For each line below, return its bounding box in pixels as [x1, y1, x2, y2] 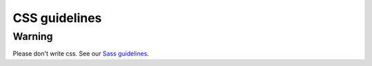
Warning [12, 30, 53, 43]
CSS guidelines [12, 10, 103, 25]
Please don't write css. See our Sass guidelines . [12, 49, 149, 58]
